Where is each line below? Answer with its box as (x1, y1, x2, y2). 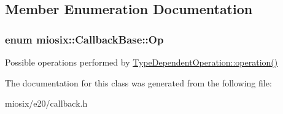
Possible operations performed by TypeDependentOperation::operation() (5, 56, 278, 68)
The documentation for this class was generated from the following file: (5, 76, 272, 89)
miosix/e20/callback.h (5, 97, 88, 110)
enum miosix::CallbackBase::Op (5, 31, 164, 47)
